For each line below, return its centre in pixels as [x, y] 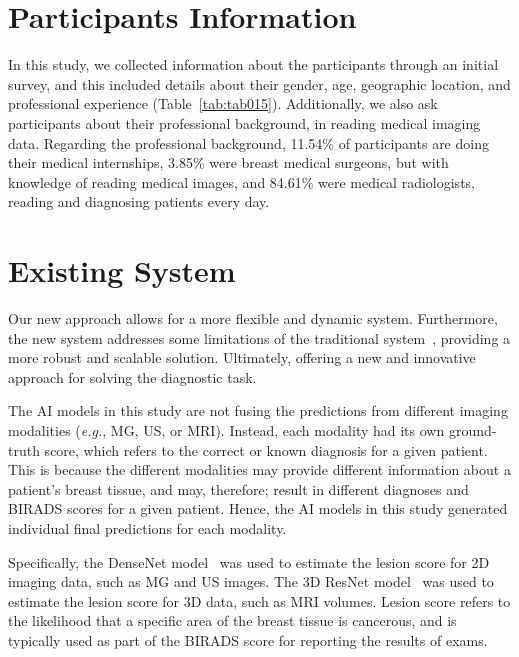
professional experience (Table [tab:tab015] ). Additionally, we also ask [223, 103]
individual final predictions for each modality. [147, 527]
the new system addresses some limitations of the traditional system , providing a [259, 337]
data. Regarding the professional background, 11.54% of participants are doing [248, 142]
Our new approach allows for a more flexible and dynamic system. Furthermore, [253, 318]
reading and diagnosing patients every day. [139, 201]
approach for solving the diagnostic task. [132, 376]
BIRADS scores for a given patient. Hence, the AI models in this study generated [258, 508]
